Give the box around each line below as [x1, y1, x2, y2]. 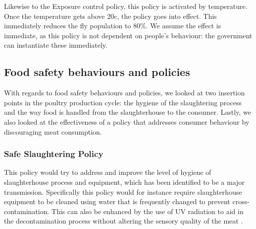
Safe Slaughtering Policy [4, 148, 103, 160]
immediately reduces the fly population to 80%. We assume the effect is [4, 20, 221, 31]
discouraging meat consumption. [4, 126, 102, 137]
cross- [232, 196, 250, 207]
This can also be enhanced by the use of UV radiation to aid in [51, 206, 244, 216]
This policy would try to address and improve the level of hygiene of [4, 167, 211, 177]
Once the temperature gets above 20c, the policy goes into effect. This [4, 10, 217, 21]
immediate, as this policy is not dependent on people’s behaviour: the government [4, 30, 253, 40]
